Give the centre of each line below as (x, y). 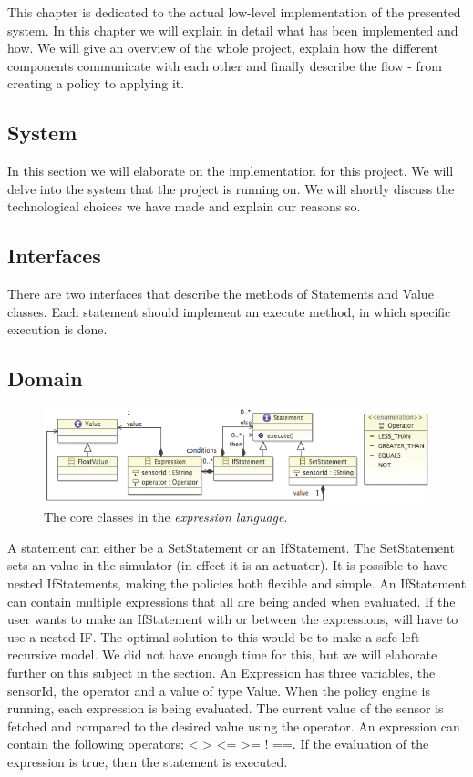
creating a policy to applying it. (96, 83)
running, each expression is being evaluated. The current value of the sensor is (226, 708)
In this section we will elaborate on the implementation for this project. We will (231, 171)
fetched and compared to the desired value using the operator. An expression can (234, 726)
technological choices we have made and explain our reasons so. (184, 206)
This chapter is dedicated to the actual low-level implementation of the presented (234, 12)
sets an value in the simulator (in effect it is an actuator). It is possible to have (228, 565)
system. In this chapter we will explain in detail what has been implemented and (233, 30)
